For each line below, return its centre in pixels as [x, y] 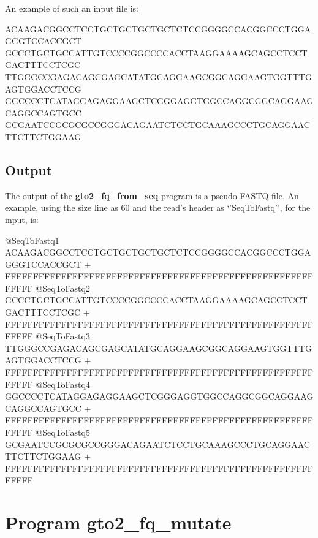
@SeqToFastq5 [63, 432]
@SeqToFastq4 [63, 384]
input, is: [22, 219]
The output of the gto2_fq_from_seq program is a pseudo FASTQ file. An [152, 195]
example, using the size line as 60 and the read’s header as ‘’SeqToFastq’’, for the [158, 207]
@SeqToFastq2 [63, 288]
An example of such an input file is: [72, 8]
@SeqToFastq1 [32, 240]
